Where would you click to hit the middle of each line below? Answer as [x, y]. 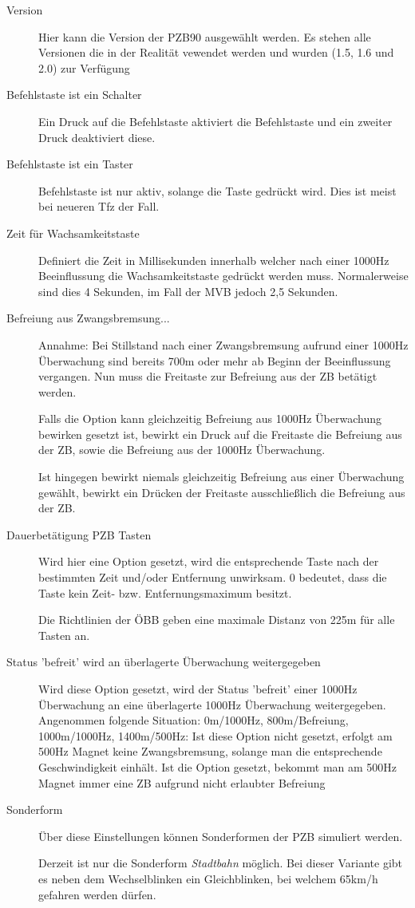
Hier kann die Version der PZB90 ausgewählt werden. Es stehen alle [205, 36]
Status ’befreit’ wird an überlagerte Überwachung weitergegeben [164, 662]
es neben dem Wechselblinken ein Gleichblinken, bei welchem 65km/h [208, 878]
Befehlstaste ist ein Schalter [74, 95]
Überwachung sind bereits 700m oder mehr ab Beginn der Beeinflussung [215, 360]
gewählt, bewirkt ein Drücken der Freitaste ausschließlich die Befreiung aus [222, 492]
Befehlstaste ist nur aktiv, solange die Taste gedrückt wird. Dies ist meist [217, 190]
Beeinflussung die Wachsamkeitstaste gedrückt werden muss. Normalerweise [223, 276]
